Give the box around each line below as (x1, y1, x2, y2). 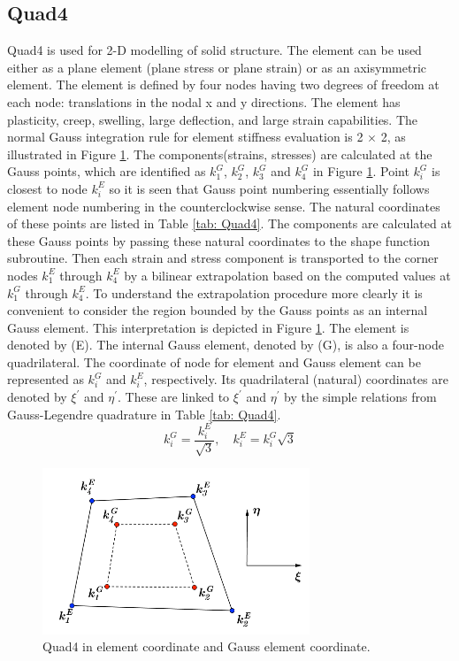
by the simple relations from (284, 388, 437, 406)
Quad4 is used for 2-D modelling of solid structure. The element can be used (7, 41, 422, 59)
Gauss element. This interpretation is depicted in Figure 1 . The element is (7, 318, 409, 336)
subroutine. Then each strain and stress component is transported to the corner (7, 249, 439, 267)
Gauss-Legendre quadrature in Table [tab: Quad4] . (7, 404, 281, 423)
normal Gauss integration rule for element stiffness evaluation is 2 (7, 127, 363, 146)
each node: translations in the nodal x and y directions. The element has (7, 92, 401, 111)
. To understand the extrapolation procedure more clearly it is (85, 283, 423, 302)
